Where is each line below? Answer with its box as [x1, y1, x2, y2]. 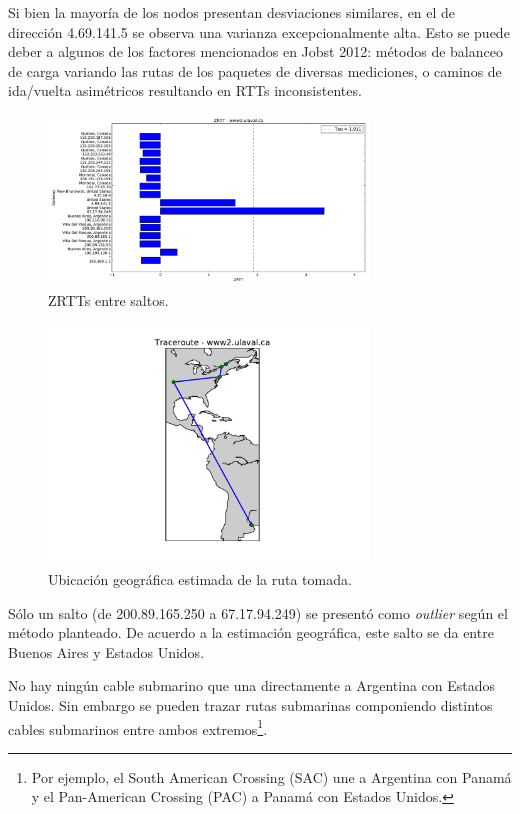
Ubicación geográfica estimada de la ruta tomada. [48, 568, 352, 589]
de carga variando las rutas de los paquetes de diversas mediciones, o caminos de [8, 60, 502, 81]
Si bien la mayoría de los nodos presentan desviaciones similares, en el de [8, 2, 456, 22]
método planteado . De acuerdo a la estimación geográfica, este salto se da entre [8, 622, 494, 643]
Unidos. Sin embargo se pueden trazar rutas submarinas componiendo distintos [8, 694, 493, 715]
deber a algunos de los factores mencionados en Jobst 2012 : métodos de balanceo [8, 41, 503, 62]
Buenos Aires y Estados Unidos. [8, 641, 205, 662]
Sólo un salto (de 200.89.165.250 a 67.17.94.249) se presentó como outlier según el [8, 602, 508, 623]
